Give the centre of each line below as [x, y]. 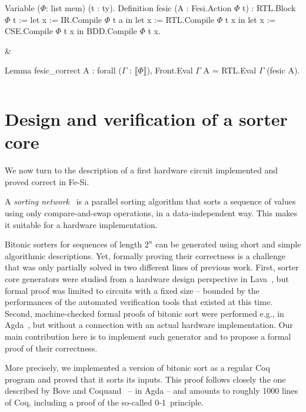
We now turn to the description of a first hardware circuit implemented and [141, 170]
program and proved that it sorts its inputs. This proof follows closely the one [145, 379]
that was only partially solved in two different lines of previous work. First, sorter [152, 267]
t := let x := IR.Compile [58, 19]
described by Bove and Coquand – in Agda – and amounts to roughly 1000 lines [152, 391]
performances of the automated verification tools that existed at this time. [139, 302]
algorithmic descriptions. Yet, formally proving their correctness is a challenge [145, 255]
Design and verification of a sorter [146, 119]
